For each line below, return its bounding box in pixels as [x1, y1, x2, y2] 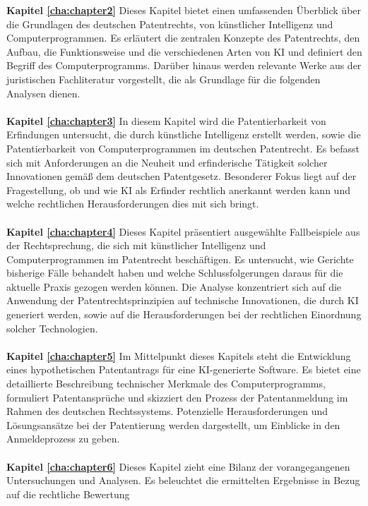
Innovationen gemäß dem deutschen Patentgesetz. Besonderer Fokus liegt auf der [6, 169, 357, 183]
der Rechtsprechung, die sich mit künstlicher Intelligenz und [6, 238, 266, 253]
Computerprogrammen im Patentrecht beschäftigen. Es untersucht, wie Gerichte [6, 251, 354, 266]
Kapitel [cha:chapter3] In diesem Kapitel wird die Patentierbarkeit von [6, 113, 326, 128]
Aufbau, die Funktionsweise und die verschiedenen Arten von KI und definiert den [6, 44, 362, 59]
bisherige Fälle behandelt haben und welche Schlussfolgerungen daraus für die [6, 265, 343, 280]
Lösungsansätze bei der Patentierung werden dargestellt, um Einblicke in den [6, 417, 340, 432]
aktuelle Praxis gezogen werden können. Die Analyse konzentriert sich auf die [6, 279, 342, 294]
